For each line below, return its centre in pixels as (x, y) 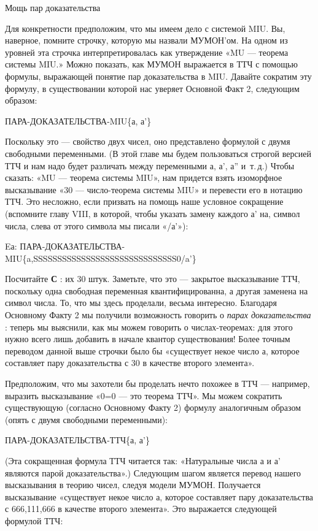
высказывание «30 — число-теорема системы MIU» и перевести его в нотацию (154, 189)
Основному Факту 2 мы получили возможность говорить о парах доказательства (158, 315)
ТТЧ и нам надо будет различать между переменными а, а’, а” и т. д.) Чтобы (150, 165)
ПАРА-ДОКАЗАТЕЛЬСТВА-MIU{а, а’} (78, 120)
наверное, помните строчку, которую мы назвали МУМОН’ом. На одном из (146, 40)
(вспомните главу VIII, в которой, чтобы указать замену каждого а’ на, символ (153, 213)
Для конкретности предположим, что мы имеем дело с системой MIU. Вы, (145, 28)
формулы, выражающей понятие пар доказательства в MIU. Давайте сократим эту (158, 76)
